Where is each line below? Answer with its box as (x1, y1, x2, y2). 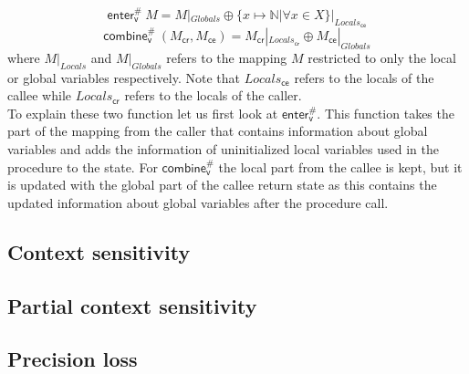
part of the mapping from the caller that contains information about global (7, 121, 428, 140)
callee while (7, 86, 71, 105)
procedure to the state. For (7, 157, 158, 176)
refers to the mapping (166, 47, 287, 67)
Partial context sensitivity (7, 291, 257, 319)
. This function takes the (317, 103, 454, 122)
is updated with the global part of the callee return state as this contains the (7, 175, 437, 194)
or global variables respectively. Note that (7, 68, 240, 87)
